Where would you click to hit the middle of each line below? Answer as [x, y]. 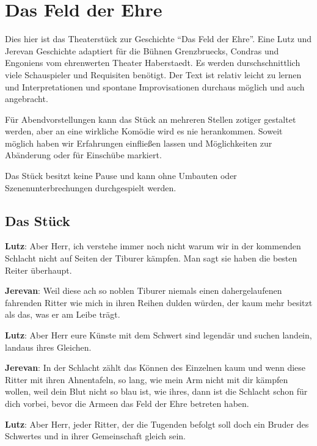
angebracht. [27, 99]
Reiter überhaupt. [38, 270]
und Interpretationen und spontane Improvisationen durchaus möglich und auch [155, 86]
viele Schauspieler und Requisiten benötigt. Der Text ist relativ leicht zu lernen [153, 74]
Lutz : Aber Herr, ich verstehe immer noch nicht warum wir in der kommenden [153, 246]
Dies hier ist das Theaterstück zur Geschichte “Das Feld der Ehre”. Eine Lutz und [158, 39]
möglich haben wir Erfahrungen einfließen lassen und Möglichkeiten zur [139, 143]
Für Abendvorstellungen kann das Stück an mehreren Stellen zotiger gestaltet [151, 119]
